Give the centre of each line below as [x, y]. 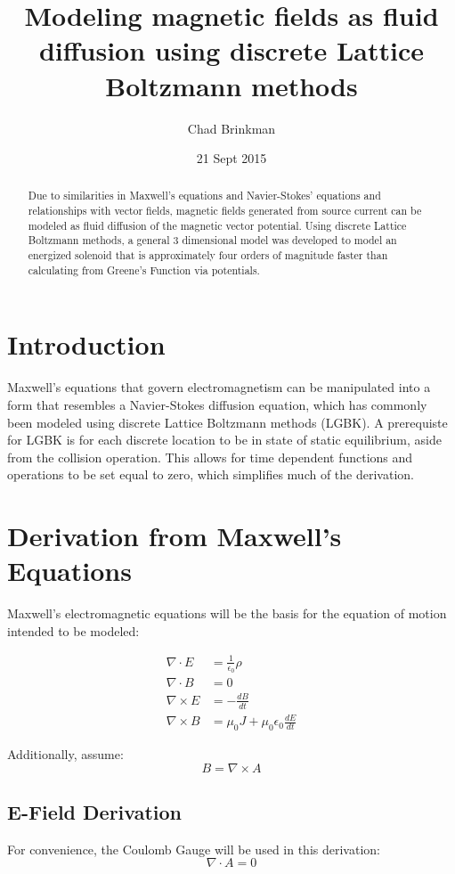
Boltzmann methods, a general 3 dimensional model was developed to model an [212, 240]
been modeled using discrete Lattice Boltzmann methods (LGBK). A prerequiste [227, 422]
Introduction [86, 344]
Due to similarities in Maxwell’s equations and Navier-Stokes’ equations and [204, 196]
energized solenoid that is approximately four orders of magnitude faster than [208, 255]
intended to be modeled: [73, 630]
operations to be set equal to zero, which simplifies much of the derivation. [211, 474]
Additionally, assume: [65, 753]
